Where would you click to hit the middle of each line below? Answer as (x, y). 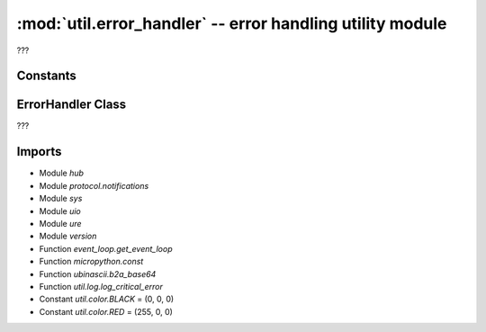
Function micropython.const (91, 262)
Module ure (60, 223)
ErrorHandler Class (72, 105)
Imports (39, 152)
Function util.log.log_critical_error (101, 286)
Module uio (60, 211)
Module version (68, 236)
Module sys (61, 199)
